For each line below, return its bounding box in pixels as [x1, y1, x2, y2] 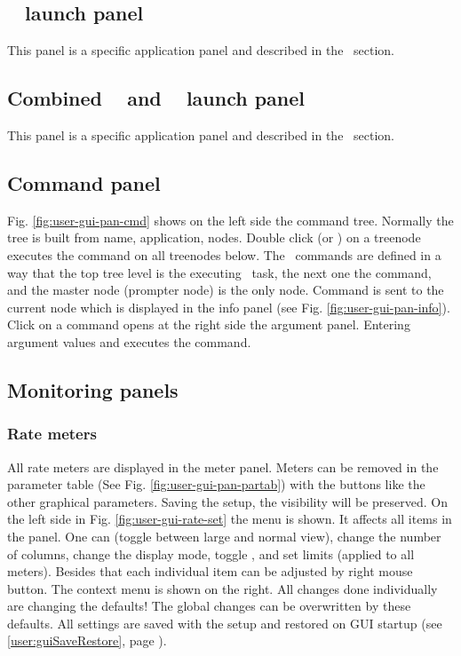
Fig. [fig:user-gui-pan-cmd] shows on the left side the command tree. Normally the [7, 210, 454, 229]
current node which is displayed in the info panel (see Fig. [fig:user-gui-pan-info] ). [7, 297, 450, 316]
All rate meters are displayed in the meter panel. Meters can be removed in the [7, 457, 439, 476]
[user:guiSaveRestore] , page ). [7, 631, 167, 650]
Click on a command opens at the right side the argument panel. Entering [7, 315, 410, 334]
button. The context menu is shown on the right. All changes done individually [7, 579, 438, 597]
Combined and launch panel [7, 84, 306, 112]
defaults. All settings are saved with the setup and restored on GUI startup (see [7, 613, 442, 632]
